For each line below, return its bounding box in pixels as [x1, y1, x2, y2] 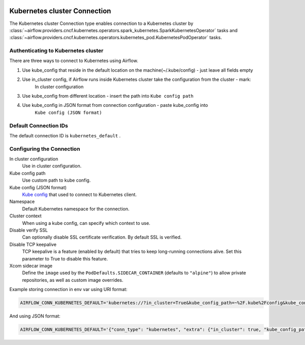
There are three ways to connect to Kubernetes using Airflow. [9, 57, 138, 64]
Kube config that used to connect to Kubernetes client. [22, 191, 137, 198]
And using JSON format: [9, 313, 60, 319]
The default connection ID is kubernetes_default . [9, 132, 121, 138]
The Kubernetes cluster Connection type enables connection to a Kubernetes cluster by [9, 20, 194, 26]
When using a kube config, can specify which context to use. [22, 220, 150, 226]
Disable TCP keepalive [9, 241, 57, 247]
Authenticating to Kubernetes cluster [9, 47, 104, 54]
